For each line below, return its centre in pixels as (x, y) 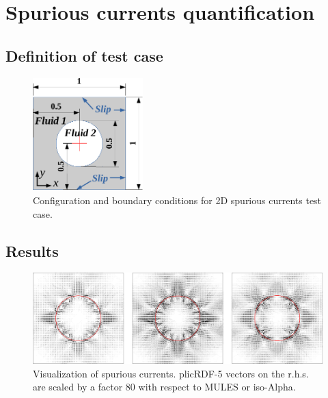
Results (32, 250)
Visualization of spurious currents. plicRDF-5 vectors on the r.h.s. (171, 373)
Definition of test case (84, 55)
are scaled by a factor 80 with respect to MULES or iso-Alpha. (164, 387)
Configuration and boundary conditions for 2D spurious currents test (177, 200)
